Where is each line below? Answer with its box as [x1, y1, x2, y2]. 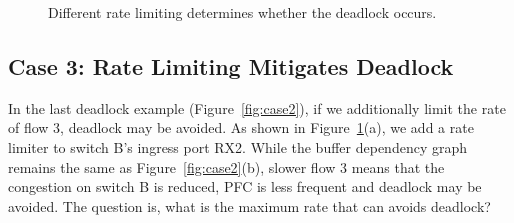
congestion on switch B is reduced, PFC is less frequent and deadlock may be [8, 176, 482, 197]
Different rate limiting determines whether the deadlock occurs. [48, 2, 437, 22]
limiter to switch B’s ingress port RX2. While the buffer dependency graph [8, 136, 468, 157]
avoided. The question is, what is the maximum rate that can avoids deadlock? [8, 195, 491, 216]
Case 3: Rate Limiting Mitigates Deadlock [8, 50, 454, 81]
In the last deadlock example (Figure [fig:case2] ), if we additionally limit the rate [8, 97, 506, 118]
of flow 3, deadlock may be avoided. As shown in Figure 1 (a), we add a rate [8, 117, 474, 138]
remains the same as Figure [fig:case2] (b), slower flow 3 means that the [8, 156, 445, 177]
